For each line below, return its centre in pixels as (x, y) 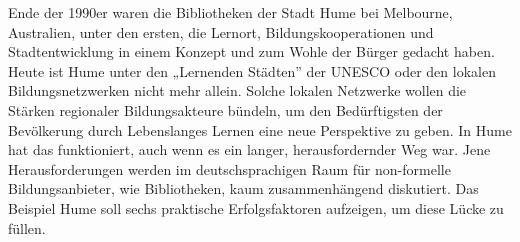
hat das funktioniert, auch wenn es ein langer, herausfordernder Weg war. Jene (249, 149)
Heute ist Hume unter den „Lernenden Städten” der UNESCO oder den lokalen (252, 70)
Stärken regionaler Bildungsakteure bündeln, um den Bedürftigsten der (225, 109)
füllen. (27, 227)
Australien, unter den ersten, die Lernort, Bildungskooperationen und (221, 31)
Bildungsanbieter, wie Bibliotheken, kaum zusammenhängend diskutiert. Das (243, 188)
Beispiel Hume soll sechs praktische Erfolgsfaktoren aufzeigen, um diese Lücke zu (256, 207)
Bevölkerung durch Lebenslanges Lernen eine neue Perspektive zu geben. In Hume (260, 129)
